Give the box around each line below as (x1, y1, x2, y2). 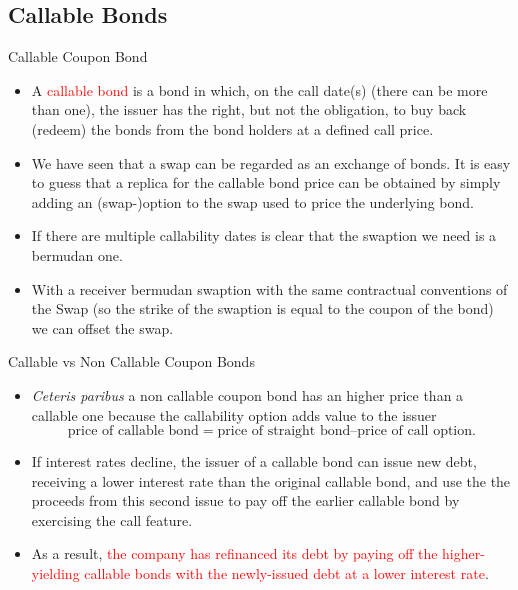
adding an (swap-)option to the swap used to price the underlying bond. (31, 191, 474, 212)
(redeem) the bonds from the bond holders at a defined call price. (31, 118, 434, 139)
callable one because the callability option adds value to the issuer (31, 404, 437, 425)
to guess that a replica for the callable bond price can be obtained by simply (31, 172, 501, 193)
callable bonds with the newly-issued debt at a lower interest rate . (84, 563, 489, 584)
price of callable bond (67, 424, 199, 439)
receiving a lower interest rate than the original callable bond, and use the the (31, 470, 511, 491)
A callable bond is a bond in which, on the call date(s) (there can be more (31, 79, 488, 100)
